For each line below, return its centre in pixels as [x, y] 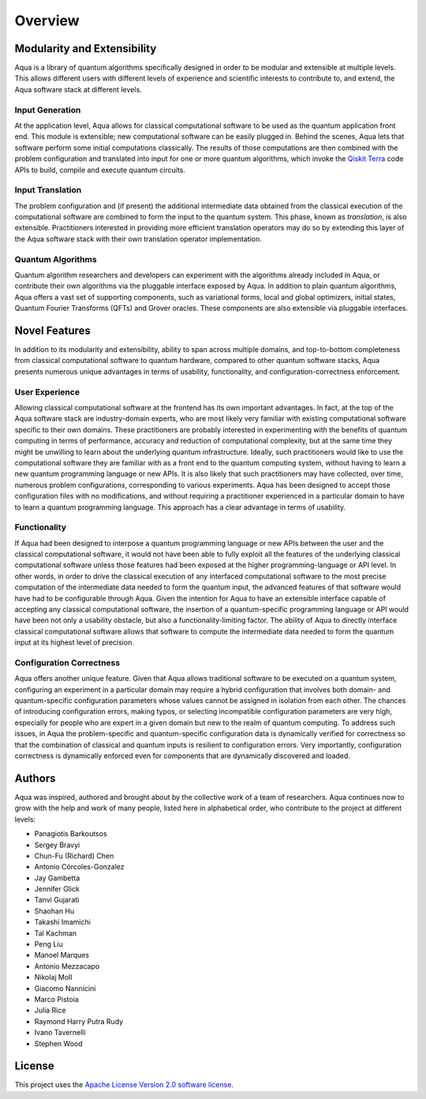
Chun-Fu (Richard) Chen [74, 855]
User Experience [47, 392]
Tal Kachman [56, 933]
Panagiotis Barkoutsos [71, 834]
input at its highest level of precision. [74, 642]
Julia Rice [50, 1011]
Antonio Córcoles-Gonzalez [79, 867]
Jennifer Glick [57, 889]
